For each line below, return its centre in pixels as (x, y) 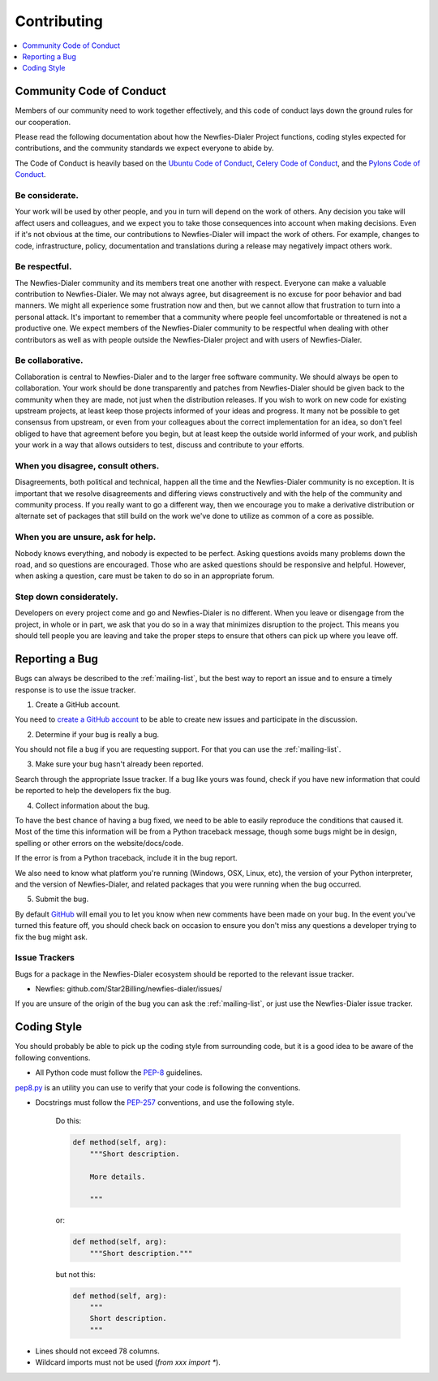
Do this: (69, 1121)
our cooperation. (43, 122)
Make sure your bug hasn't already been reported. (120, 764)
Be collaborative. (49, 360)
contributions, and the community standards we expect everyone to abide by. (144, 148)
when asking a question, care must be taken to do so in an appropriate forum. (145, 576)
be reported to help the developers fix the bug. (93, 791)
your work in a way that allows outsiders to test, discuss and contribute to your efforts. (159, 445)
